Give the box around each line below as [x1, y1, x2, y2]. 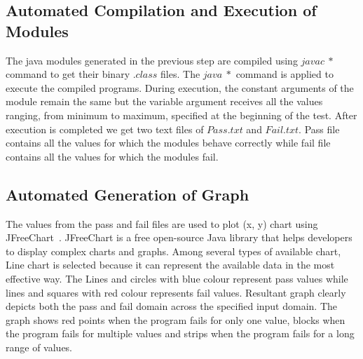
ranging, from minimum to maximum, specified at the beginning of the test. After [6, 107, 357, 122]
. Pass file [299, 121, 340, 136]
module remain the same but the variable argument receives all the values [6, 94, 323, 109]
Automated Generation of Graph [6, 183, 249, 205]
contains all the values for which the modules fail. [6, 149, 219, 163]
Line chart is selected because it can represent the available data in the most [6, 257, 335, 272]
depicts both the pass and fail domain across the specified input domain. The [6, 299, 338, 313]
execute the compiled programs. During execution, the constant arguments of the [6, 80, 354, 95]
